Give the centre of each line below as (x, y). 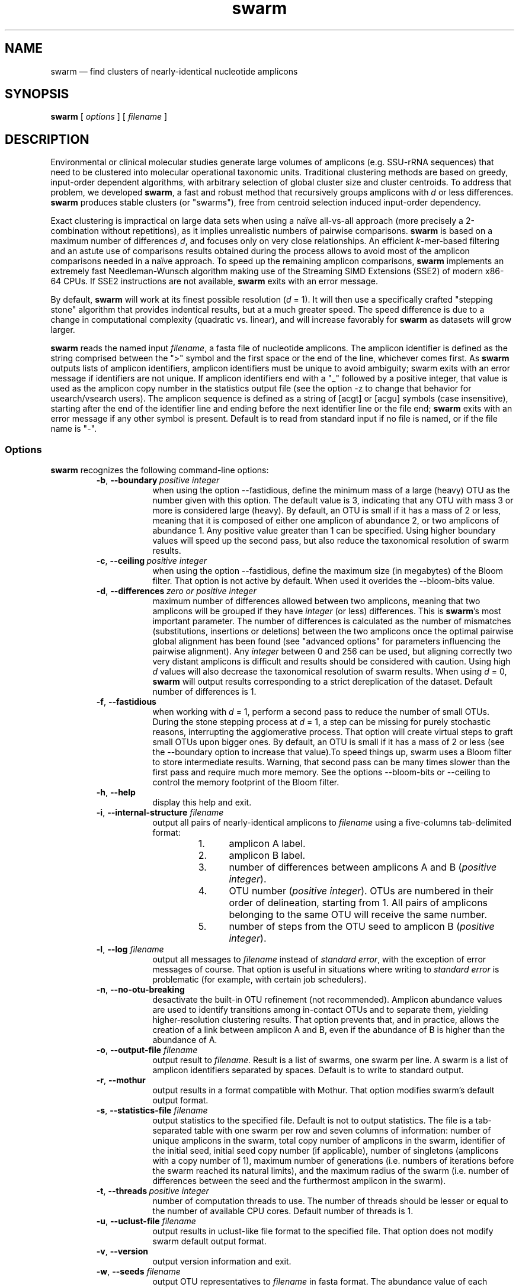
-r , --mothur (121, 1080)
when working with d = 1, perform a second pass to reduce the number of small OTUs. (321, 712)
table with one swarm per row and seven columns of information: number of (342, 1131)
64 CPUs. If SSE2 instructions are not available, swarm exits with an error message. (214, 281)
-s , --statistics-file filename (152, 1111)
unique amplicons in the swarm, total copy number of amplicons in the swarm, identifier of (329, 1141)
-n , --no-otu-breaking (140, 990)
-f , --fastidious (126, 702)
